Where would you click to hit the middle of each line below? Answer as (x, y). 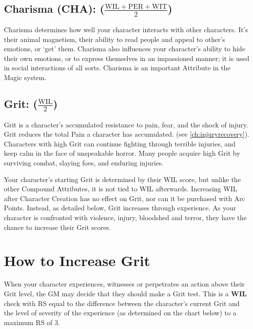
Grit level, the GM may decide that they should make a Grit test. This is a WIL (126, 293)
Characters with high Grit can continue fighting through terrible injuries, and (120, 143)
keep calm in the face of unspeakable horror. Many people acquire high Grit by (122, 153)
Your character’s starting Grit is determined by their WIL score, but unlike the (122, 179)
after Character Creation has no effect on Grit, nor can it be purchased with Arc (125, 198)
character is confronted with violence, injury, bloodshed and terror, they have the (125, 217)
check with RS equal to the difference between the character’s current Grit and (122, 303)
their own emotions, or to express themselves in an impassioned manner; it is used (127, 58)
